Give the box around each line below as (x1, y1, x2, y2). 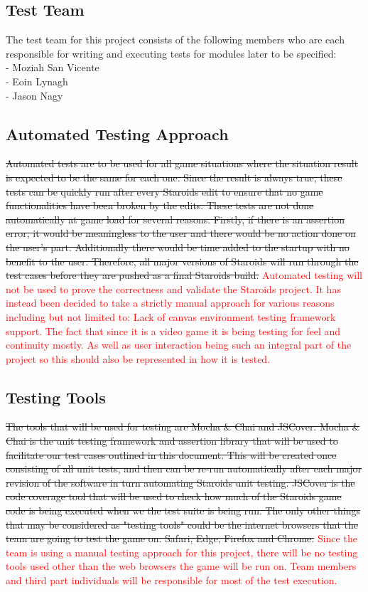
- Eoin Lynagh (6, 73, 68, 88)
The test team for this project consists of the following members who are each (6, 32, 345, 47)
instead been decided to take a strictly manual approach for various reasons (6, 295, 335, 310)
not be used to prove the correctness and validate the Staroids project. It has (6, 281, 341, 296)
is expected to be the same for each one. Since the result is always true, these (6, 169, 342, 184)
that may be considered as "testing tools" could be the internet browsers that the (6, 517, 359, 532)
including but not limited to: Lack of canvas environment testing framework (6, 309, 336, 324)
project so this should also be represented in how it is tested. (6, 351, 271, 366)
